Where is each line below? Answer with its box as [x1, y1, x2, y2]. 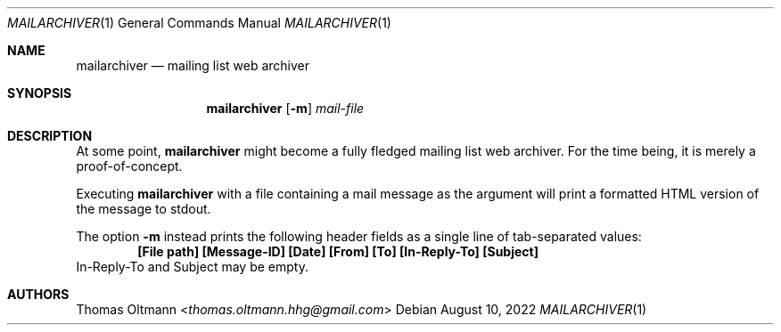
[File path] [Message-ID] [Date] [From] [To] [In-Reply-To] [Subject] [137, 244, 538, 259]
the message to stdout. [76, 201, 211, 216]
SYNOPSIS [7, 85, 72, 101]
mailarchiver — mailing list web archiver [76, 58, 310, 73]
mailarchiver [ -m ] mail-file [206, 101, 365, 116]
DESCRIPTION [7, 128, 93, 143]
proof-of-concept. [76, 158, 183, 174]
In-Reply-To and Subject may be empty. [76, 259, 308, 274]
